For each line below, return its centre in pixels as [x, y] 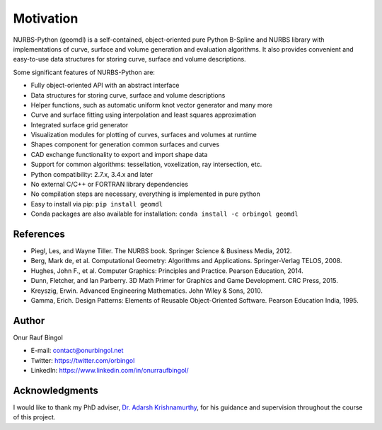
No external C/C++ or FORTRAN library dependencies [110, 185]
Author [29, 321]
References [39, 234]
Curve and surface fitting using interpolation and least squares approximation [144, 115]
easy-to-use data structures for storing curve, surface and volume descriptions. [130, 59]
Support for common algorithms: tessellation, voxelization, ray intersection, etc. [146, 164]
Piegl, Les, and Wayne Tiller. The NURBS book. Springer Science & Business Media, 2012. [161, 251]
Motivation [46, 18]
